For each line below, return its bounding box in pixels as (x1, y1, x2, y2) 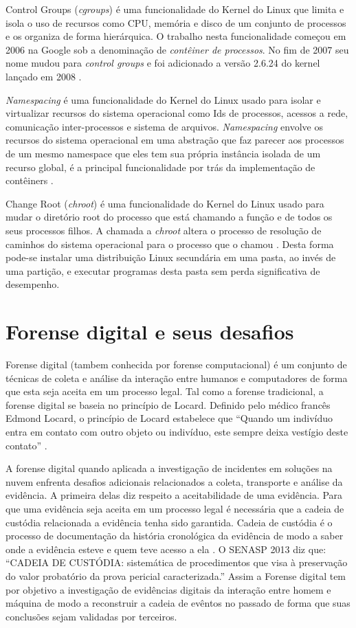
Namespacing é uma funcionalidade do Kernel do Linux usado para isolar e (5, 92, 321, 106)
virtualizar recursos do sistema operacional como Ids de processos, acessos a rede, (5, 106, 348, 120)
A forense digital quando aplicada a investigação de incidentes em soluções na (5, 461, 333, 475)
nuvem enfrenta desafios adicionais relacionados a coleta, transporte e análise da (5, 474, 343, 489)
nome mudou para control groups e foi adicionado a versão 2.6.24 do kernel (5, 56, 320, 70)
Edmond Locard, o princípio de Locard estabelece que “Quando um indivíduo (5, 411, 333, 425)
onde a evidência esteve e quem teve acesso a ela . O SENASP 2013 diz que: (5, 541, 326, 556)
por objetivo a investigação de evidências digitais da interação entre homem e (5, 582, 331, 596)
